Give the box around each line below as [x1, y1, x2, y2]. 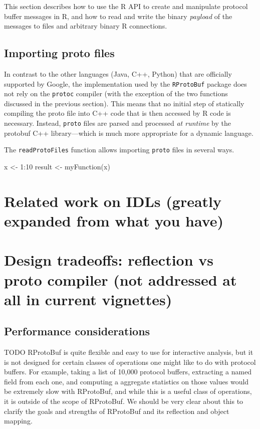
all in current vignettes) [4, 289, 172, 309]
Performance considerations [4, 323, 150, 339]
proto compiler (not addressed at [4, 269, 237, 290]
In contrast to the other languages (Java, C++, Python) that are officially [4, 68, 232, 79]
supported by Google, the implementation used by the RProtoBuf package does [4, 78, 247, 89]
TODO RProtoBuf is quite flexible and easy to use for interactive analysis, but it [4, 347, 253, 357]
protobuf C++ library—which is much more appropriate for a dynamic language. [4, 127, 253, 138]
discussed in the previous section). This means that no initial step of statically [4, 98, 244, 108]
